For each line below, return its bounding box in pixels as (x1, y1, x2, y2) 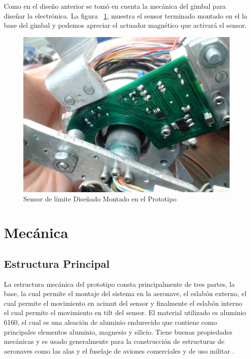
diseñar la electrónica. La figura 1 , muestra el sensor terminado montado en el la (4, 10, 248, 20)
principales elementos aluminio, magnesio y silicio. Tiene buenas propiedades (4, 326, 233, 337)
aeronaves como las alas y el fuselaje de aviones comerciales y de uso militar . (4, 345, 234, 356)
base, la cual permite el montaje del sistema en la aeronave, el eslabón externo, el (4, 288, 247, 299)
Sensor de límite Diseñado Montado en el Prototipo (23, 194, 177, 204)
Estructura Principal (4, 256, 110, 271)
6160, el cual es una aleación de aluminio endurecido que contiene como (4, 317, 217, 327)
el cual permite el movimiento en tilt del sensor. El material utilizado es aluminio (4, 307, 246, 318)
